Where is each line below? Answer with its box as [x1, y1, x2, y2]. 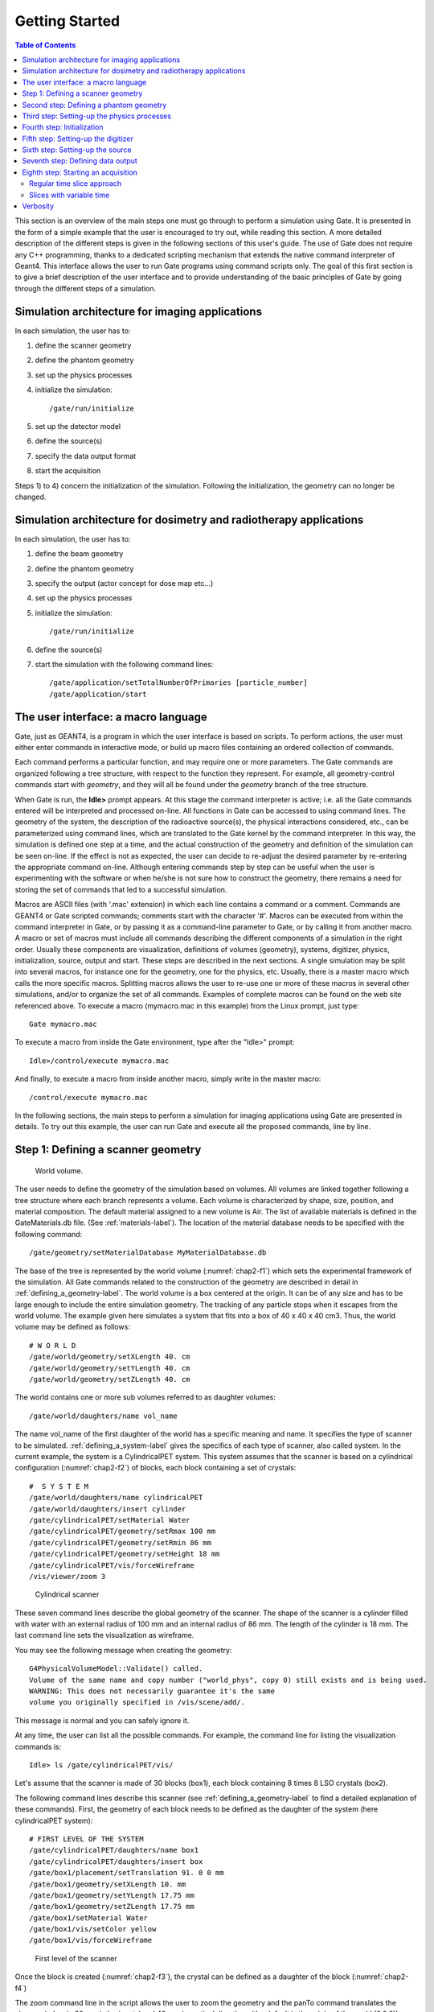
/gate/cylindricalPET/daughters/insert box [29, 1857, 203, 1866]
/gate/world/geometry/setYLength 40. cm [29, 1363, 190, 1372]
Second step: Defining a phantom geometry [22, 100, 167, 109]
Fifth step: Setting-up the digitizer [22, 134, 134, 143]
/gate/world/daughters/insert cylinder [29, 1504, 186, 1513]
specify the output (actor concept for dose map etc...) [35, 579, 214, 588]
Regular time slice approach [29, 179, 122, 188]
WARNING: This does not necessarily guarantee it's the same [29, 1687, 275, 1696]
